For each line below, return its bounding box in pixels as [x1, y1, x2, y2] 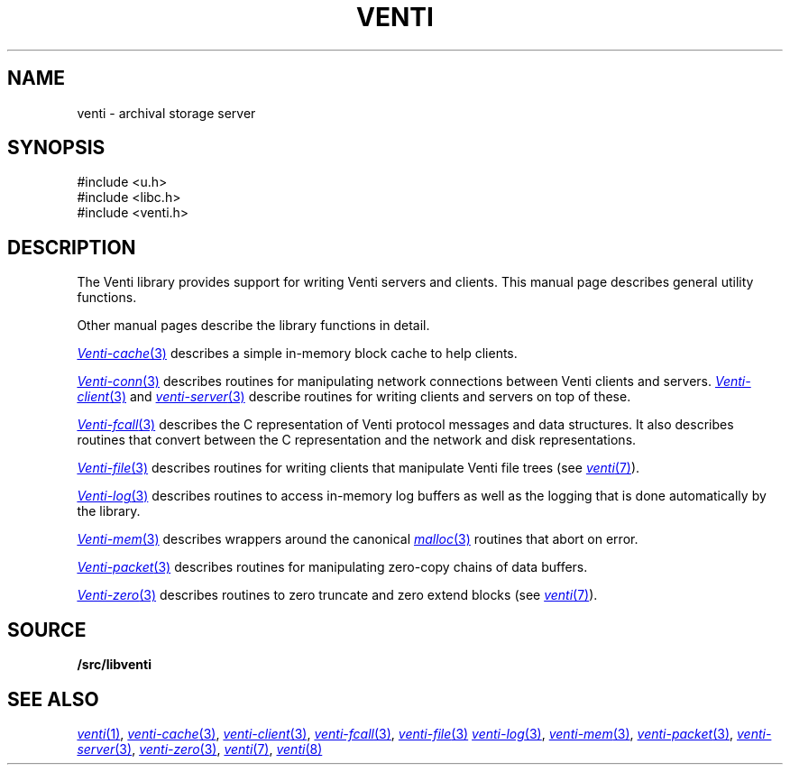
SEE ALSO [7, 687, 99, 711]
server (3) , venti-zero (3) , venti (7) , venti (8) [77, 740, 323, 757]
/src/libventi [77, 657, 152, 673]
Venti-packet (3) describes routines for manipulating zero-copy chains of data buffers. [77, 559, 588, 575]
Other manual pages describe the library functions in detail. [77, 317, 430, 334]
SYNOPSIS [7, 136, 106, 160]
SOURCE [7, 618, 87, 641]
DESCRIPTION [7, 235, 136, 259]
